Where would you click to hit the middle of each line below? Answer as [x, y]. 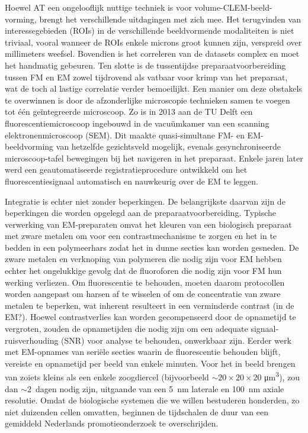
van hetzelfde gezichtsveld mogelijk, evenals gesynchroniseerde [168, 146]
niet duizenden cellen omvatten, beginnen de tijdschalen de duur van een [137, 411]
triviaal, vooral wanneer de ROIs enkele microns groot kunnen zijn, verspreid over [153, 42]
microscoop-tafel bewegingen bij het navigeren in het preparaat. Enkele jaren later [154, 158]
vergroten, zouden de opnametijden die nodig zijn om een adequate [126, 329]
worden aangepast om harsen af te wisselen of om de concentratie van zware [143, 294]
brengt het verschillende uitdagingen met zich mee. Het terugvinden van [170, 19]
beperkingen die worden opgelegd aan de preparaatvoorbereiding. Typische [141, 213]
